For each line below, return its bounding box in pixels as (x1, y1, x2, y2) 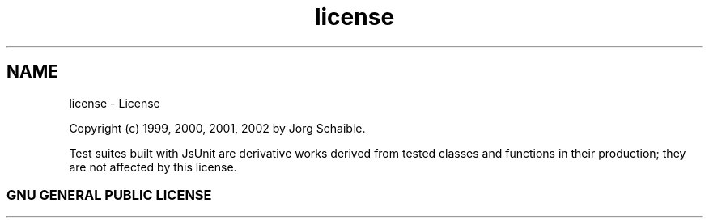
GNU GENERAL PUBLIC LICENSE (6, 186, 212, 203)
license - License (69, 95, 160, 110)
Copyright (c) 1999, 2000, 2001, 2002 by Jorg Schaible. (69, 120, 366, 135)
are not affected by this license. (69, 159, 237, 174)
